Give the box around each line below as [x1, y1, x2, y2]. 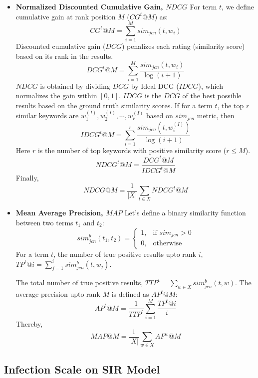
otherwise [153, 240, 182, 247]
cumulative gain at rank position [15, 11, 116, 21]
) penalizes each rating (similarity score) [121, 41, 245, 51]
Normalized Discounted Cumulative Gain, [15, 1, 163, 11]
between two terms [15, 217, 73, 227]
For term [190, 1, 217, 11]
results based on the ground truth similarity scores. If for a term [15, 100, 213, 110]
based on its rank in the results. [15, 50, 113, 61]
